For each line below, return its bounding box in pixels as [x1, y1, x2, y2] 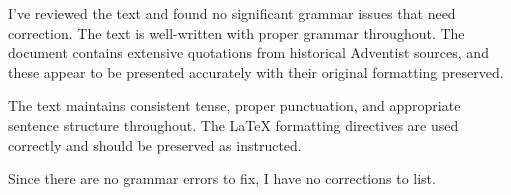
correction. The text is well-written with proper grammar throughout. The [8, 22, 465, 43]
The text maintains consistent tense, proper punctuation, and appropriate [8, 95, 461, 116]
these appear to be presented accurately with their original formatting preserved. [8, 61, 504, 82]
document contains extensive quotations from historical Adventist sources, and [8, 42, 489, 63]
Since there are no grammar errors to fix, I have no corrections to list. [8, 168, 436, 189]
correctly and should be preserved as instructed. [8, 134, 302, 155]
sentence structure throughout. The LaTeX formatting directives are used [8, 114, 459, 135]
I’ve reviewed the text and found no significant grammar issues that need [8, 3, 456, 23]
